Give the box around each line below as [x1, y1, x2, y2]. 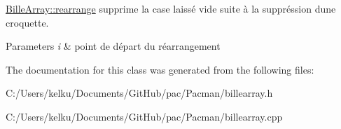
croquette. [6, 15, 49, 29]
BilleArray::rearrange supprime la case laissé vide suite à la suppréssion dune [6, 1, 336, 15]
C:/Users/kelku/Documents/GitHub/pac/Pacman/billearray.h [6, 86, 273, 100]
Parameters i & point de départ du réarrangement [6, 39, 221, 53]
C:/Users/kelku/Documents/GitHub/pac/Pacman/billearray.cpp [6, 109, 283, 123]
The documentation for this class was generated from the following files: [6, 62, 314, 76]
